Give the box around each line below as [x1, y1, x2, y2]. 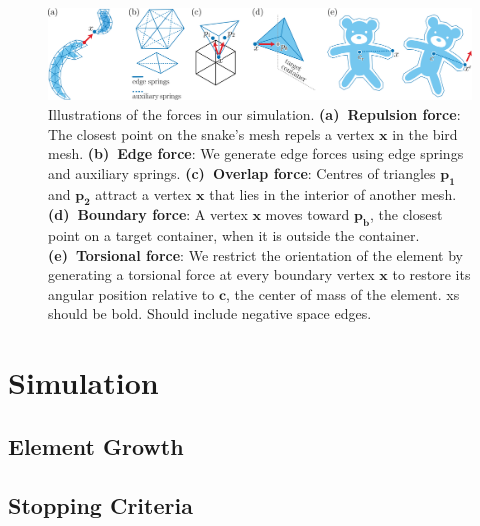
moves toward [265, 204, 350, 225]
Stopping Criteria [8, 489, 193, 520]
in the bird [392, 123, 458, 144]
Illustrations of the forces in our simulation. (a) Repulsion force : [48, 103, 461, 124]
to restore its [392, 264, 471, 285]
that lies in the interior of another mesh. [209, 183, 457, 204]
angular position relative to [48, 283, 215, 304]
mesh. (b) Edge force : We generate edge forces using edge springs [48, 143, 464, 164]
